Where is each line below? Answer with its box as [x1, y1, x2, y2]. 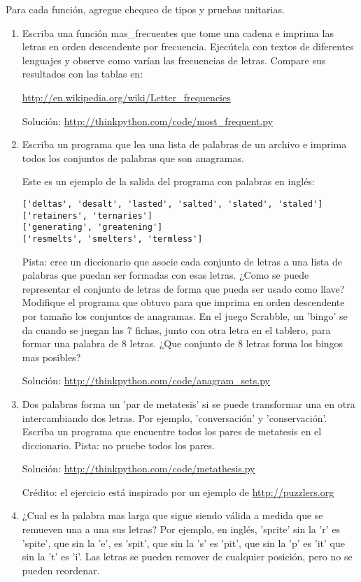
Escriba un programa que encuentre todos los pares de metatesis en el [22, 424, 322, 439]
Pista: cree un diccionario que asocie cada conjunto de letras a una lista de [22, 254, 342, 268]
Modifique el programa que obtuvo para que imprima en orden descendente [22, 295, 345, 310]
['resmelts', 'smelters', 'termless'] [22, 233, 203, 244]
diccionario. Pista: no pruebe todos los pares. [22, 437, 215, 452]
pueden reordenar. [22, 562, 100, 577]
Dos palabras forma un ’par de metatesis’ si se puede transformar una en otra [22, 396, 355, 411]
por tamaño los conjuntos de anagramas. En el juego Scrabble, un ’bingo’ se [22, 308, 348, 323]
